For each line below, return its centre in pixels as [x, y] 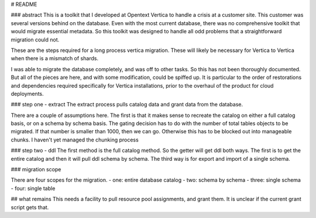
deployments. [27, 94]
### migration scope [36, 169]
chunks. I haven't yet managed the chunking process [75, 140]
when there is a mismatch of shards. [55, 58]
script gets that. [30, 207]
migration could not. [35, 39]
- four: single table [33, 188]
